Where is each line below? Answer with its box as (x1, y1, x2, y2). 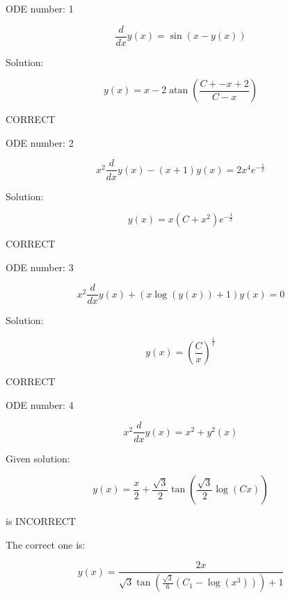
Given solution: (6, 451, 70, 465)
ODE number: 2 (6, 135, 74, 149)
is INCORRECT (6, 514, 76, 528)
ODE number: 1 (6, 1, 74, 15)
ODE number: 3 (6, 259, 74, 274)
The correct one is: (6, 537, 86, 551)
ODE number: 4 (6, 397, 74, 412)
